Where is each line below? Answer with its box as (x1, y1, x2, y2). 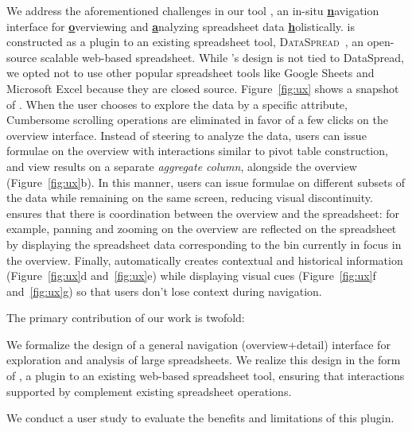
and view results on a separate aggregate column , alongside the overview (6, 157, 357, 174)
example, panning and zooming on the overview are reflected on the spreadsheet (6, 220, 397, 237)
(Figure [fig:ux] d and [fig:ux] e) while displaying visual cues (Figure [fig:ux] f (6, 267, 376, 284)
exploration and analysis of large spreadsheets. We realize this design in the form (6, 351, 401, 368)
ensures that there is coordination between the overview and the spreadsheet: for (6, 204, 400, 221)
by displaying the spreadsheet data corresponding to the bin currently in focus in (6, 235, 402, 252)
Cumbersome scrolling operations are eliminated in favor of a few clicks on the (6, 111, 388, 128)
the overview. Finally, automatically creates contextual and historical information (6, 251, 403, 268)
